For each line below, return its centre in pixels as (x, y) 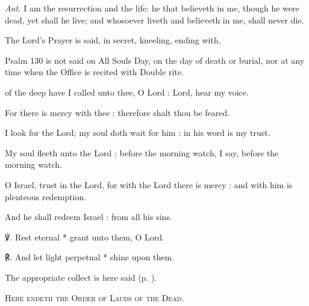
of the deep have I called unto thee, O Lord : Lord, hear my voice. (127, 92)
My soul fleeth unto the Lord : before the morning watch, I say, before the (142, 152)
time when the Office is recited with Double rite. (95, 72)
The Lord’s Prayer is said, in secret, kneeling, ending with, (113, 40)
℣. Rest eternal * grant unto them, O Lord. (85, 237)
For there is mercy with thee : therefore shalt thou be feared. (117, 112)
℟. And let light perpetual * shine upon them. (90, 257)
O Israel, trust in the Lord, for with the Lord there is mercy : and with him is (149, 184)
